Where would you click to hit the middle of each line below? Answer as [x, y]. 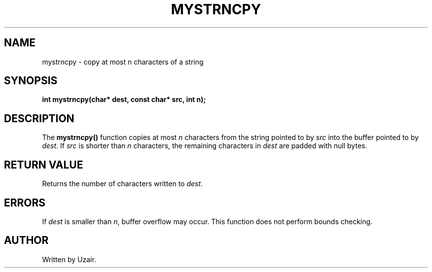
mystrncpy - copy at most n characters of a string [123, 62]
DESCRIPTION [39, 118]
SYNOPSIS [31, 81]
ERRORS [25, 203]
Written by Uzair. [69, 259]
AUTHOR [26, 240]
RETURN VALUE [44, 165]
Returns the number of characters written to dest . [123, 184]
